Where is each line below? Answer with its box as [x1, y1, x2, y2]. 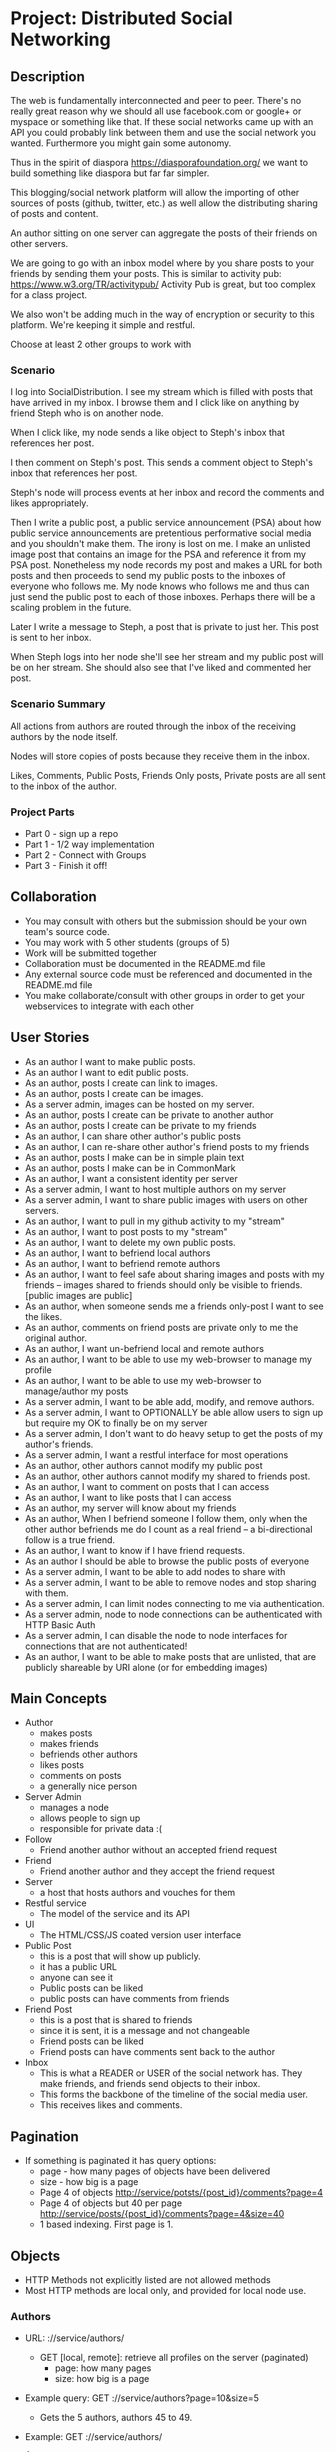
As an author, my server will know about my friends [24, 1502, 237, 1514]
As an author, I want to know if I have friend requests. [24, 1544, 245, 1556]
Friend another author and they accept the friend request [39, 1865, 275, 1877]
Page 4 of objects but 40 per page [39, 2197, 183, 2209]
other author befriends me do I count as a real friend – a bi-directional [24, 1523, 313, 1535]
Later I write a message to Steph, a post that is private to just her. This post [10, 621, 320, 633]
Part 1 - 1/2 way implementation [24, 838, 155, 850]
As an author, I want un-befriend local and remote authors [24, 1342, 265, 1354]
